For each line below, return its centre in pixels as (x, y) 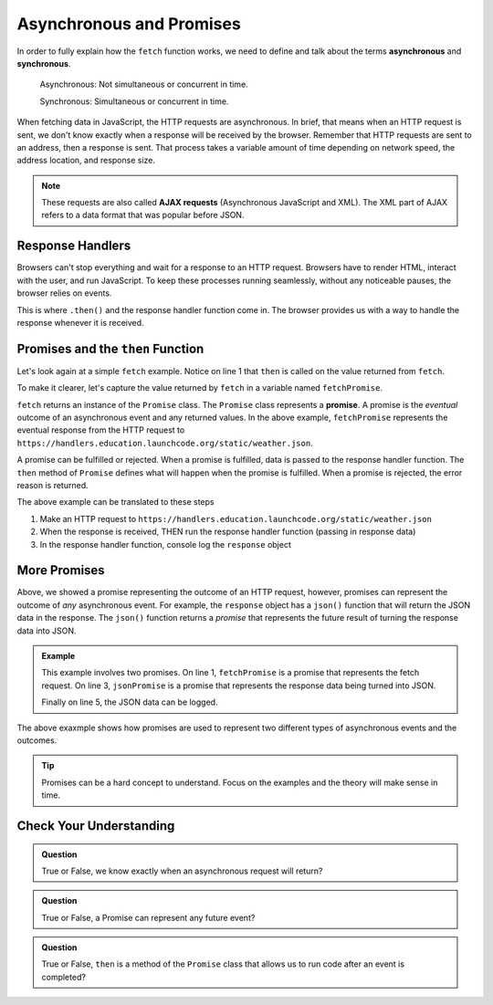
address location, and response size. (86, 161)
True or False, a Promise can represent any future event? (148, 917)
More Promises (61, 571)
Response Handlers (74, 246)
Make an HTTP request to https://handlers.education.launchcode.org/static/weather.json (236, 518)
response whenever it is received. (81, 322)
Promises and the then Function (110, 348)
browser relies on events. (64, 293)
